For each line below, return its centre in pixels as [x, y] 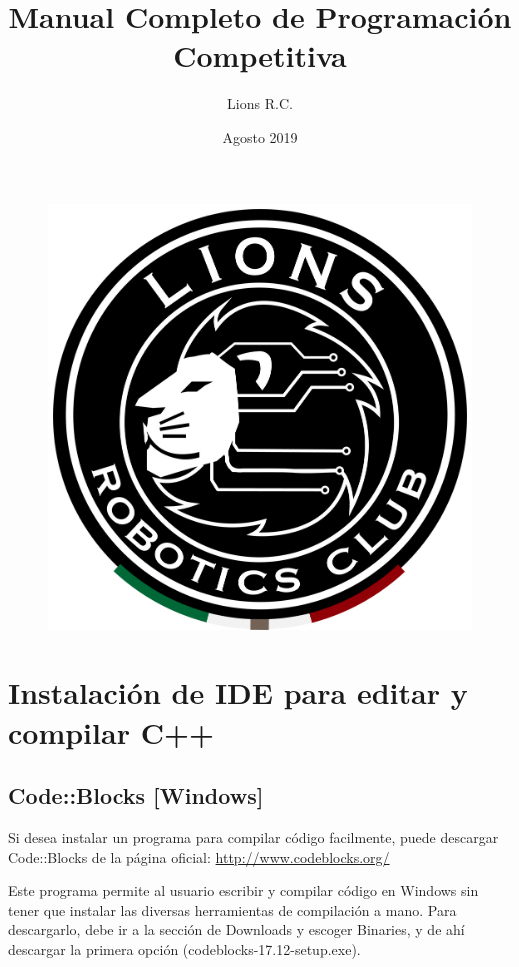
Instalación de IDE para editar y [238, 692]
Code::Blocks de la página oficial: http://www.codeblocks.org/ [199, 856]
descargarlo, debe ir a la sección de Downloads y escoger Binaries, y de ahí [236, 929]
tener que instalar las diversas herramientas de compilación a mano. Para [232, 909]
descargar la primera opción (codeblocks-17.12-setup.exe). [184, 948]
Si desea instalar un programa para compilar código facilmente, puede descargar [253, 836]
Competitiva [260, 55]
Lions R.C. [260, 103]
